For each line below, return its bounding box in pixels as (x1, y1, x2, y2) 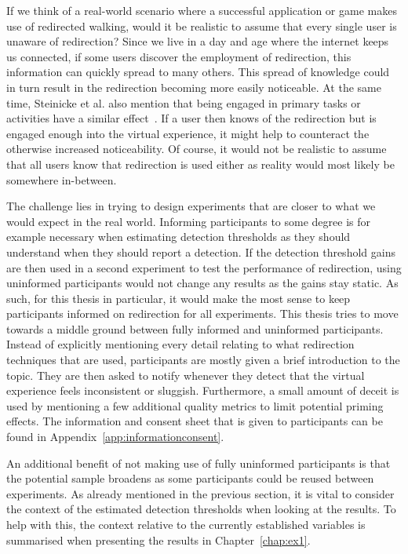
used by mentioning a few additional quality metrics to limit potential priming (6, 397, 384, 414)
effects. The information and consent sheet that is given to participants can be (6, 413, 383, 429)
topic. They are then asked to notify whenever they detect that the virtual (6, 366, 365, 383)
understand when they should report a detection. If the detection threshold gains (6, 243, 395, 260)
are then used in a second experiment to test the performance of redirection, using (6, 259, 402, 275)
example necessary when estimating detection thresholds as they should (6, 228, 351, 245)
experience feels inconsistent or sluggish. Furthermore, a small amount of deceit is (6, 382, 399, 399)
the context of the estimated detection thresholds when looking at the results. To (6, 501, 396, 517)
